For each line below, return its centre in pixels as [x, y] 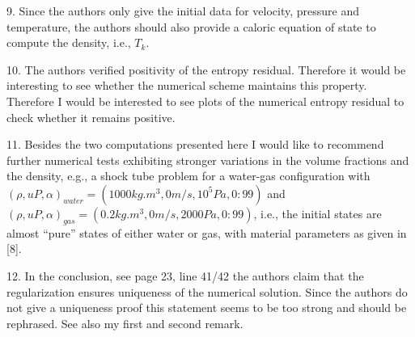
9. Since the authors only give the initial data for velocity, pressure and [183, 11]
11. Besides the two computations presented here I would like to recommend [195, 144]
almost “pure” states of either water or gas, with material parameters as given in [207, 232]
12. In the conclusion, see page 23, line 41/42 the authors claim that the [185, 275]
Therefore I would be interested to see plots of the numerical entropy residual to [205, 101]
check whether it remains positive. [91, 117]
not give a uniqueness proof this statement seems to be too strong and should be [207, 308]
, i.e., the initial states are [318, 213]
